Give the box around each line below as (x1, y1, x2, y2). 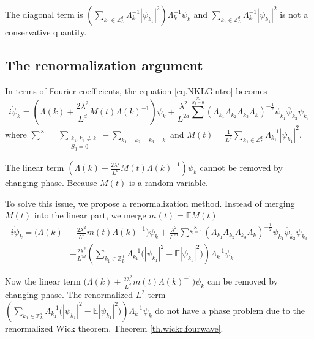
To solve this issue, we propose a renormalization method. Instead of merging (5, 196, 295, 209)
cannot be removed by (200, 161, 283, 173)
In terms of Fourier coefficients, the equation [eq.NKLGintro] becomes (5, 84, 267, 97)
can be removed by (207, 275, 278, 288)
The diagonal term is (5, 8, 83, 20)
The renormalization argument (5, 55, 203, 74)
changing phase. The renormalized (5, 288, 133, 301)
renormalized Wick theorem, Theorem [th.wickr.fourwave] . (5, 321, 223, 334)
